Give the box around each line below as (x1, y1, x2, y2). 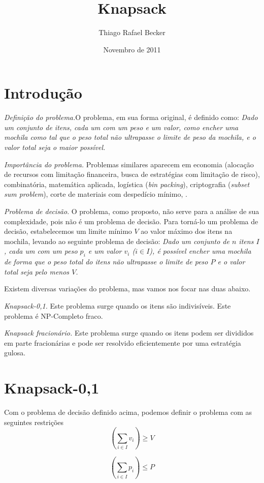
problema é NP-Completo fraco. (4, 310, 103, 321)
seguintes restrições (4, 416, 64, 427)
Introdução (4, 82, 82, 103)
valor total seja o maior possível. (4, 142, 106, 153)
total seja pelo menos (4, 266, 70, 277)
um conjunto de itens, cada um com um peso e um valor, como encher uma (4, 122, 239, 132)
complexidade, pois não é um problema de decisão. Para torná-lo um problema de (4, 216, 258, 226)
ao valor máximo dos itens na (141, 226, 233, 236)
